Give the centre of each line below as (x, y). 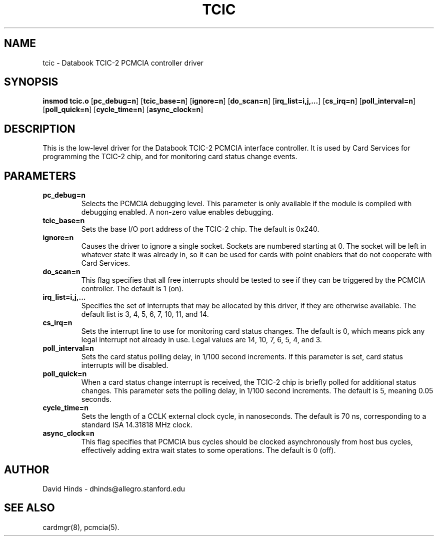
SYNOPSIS (31, 82)
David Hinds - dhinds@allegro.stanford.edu (114, 488)
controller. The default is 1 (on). (132, 289)
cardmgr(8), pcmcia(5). (81, 527)
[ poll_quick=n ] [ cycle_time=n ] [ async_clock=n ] (123, 110)
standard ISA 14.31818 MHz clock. (137, 425)
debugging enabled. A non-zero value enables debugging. (177, 212)
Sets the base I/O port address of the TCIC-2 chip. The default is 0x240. (200, 229)
